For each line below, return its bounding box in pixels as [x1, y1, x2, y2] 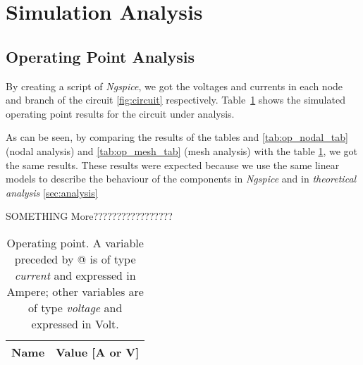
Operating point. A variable [6, 234, 144, 251]
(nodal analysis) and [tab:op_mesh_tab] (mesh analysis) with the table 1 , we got [6, 143, 358, 158]
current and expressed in [14, 266, 136, 283]
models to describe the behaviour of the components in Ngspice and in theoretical [6, 171, 357, 186]
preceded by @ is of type [14, 250, 136, 267]
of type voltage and [28, 299, 123, 316]
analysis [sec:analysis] [6, 185, 98, 199]
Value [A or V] [56, 343, 140, 360]
